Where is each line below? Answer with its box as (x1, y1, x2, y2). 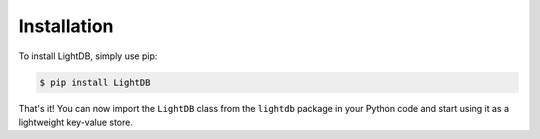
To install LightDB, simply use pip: (18, 50, 158, 62)
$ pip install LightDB (39, 76, 151, 88)
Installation (18, 15, 114, 37)
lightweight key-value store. (18, 116, 134, 128)
